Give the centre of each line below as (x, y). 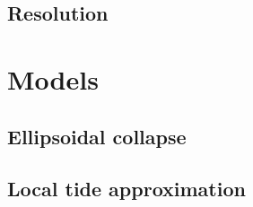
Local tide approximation (126, 189)
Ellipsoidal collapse (97, 136)
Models (53, 78)
